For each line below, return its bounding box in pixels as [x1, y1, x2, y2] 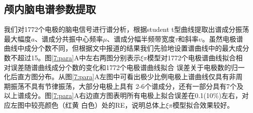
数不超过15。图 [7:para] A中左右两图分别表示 [4, 52, 141, 62]
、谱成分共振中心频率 [35, 33, 103, 43]
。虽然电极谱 [202, 33, 243, 43]
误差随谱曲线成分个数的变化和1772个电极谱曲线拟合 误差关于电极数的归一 [10, 62, 245, 72]
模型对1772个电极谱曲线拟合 [147, 52, 236, 62]
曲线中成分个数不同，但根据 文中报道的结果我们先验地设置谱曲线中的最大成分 [4, 43, 249, 53]
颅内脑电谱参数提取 [4, 1, 96, 16]
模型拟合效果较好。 [172, 99, 234, 110]
